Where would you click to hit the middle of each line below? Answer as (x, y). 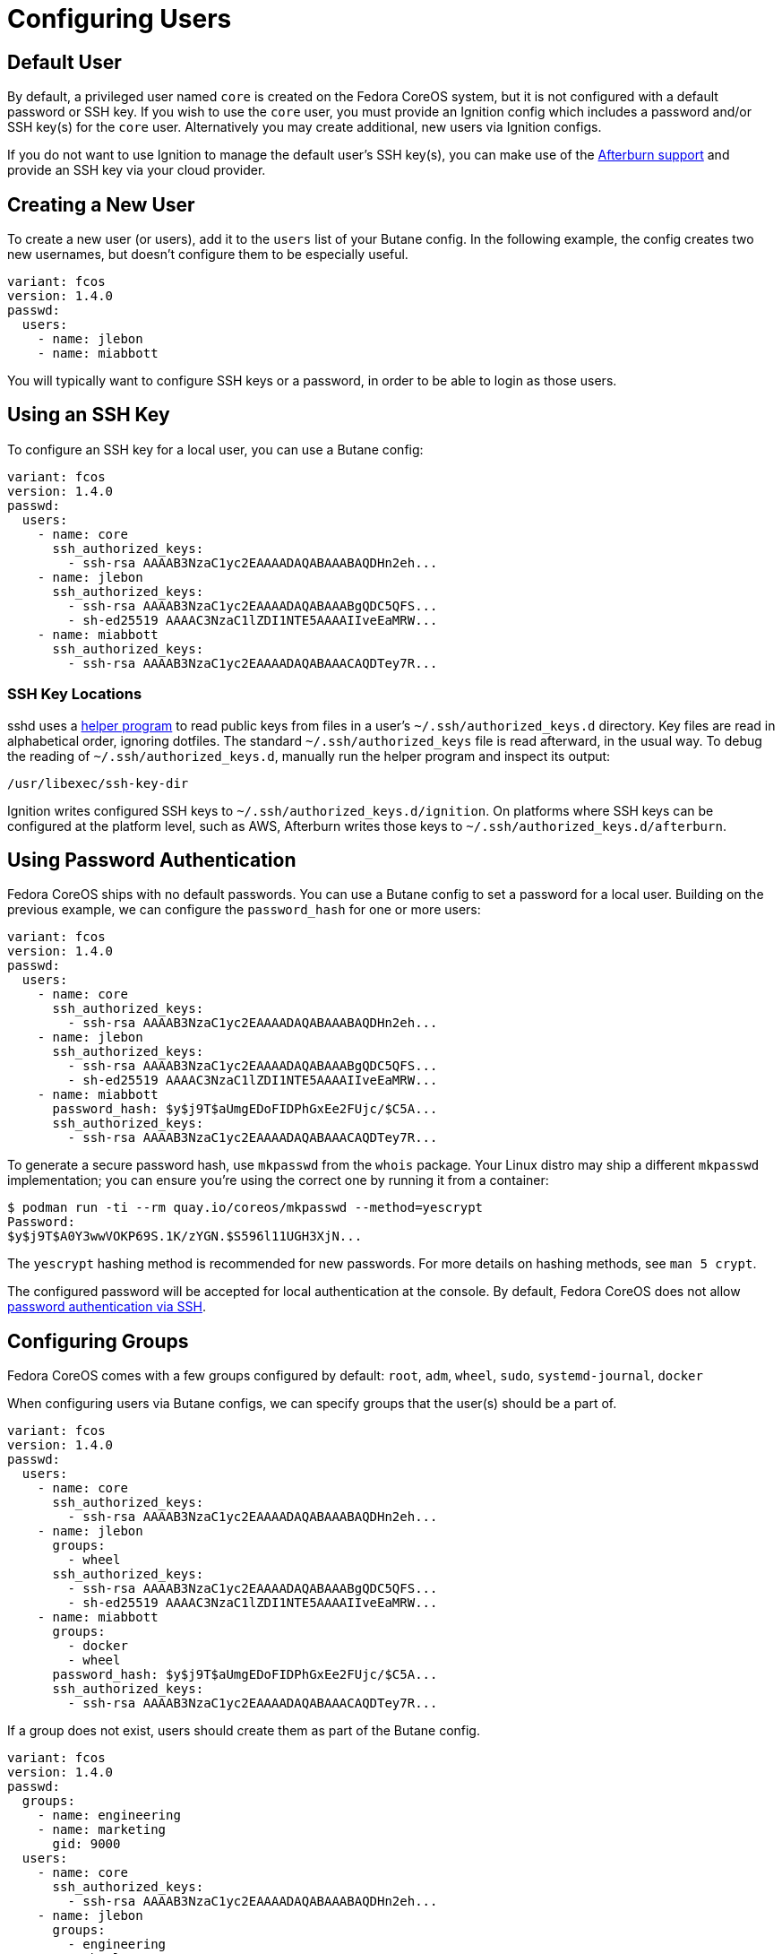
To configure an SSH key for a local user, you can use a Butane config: (215, 449)
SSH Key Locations (75, 694)
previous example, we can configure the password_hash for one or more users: (244, 910)
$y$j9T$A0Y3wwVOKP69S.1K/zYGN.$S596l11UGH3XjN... (185, 1236)
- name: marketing (102, 1830)
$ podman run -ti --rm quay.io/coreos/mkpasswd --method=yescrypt (245, 1208)
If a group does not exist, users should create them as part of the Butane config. (244, 1731)
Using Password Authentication (152, 860)
